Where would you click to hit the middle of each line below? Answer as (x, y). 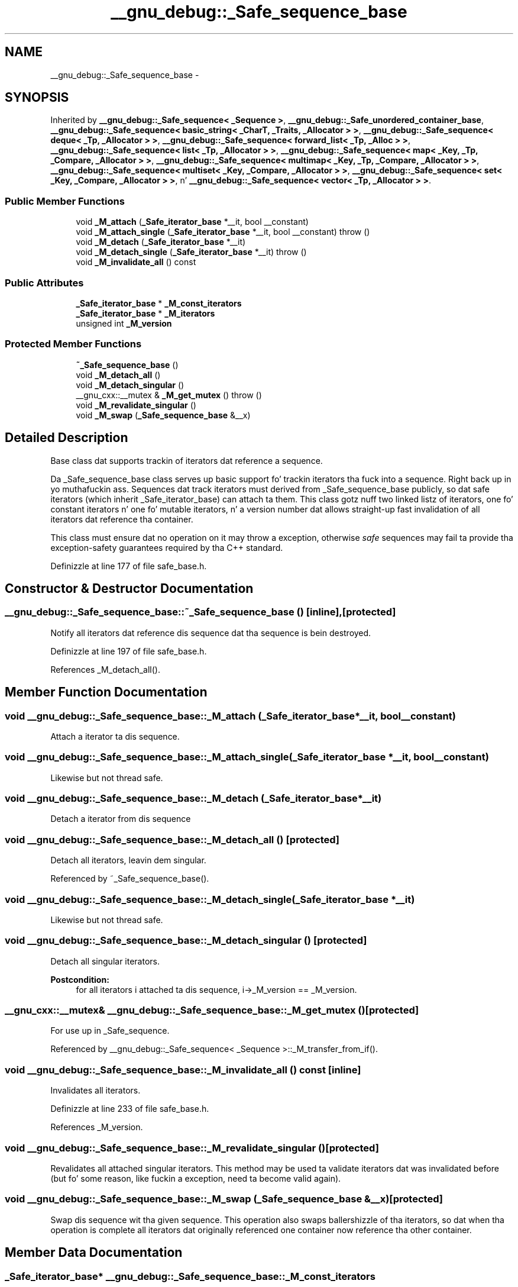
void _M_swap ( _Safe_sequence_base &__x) (163, 415)
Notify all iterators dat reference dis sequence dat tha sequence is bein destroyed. (211, 633)
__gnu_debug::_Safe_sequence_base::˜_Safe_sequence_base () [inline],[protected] (200, 612)
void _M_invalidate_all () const (136, 262)
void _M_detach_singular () (130, 385)
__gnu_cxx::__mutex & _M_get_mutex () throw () (169, 395)
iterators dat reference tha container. (122, 519)
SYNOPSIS (37, 98)
